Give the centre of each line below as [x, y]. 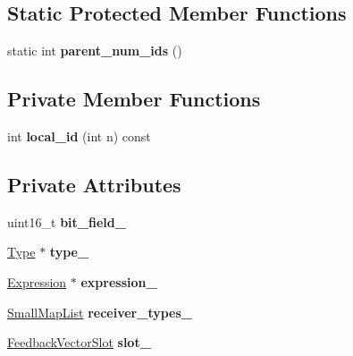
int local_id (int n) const [79, 136]
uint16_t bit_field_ [67, 221]
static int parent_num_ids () [95, 51]
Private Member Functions [134, 99]
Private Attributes [94, 184]
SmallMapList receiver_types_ [100, 312]
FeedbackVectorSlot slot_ [79, 342]
